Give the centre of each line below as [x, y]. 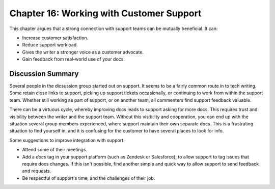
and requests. [37, 171]
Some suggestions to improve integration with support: [67, 140]
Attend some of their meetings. [55, 150]
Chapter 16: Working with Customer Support [105, 13]
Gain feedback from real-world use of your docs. [73, 59]
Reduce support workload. [50, 45]
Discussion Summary [44, 74]
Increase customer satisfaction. [55, 38]
